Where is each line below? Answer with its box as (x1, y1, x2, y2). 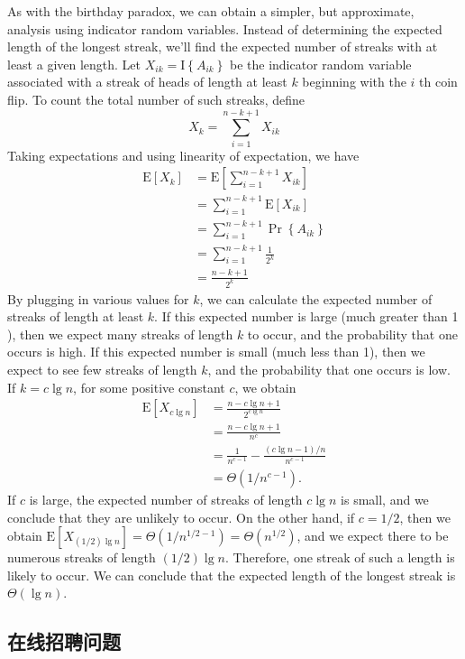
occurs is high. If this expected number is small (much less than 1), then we (7, 342, 425, 361)
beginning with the (302, 72, 406, 91)
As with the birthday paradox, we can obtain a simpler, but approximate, (7, 2, 415, 20)
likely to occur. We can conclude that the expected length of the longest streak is (7, 565, 456, 584)
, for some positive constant (73, 377, 225, 396)
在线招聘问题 (7, 627, 121, 655)
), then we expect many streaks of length (7, 324, 233, 343)
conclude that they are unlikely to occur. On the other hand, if (7, 507, 355, 526)
